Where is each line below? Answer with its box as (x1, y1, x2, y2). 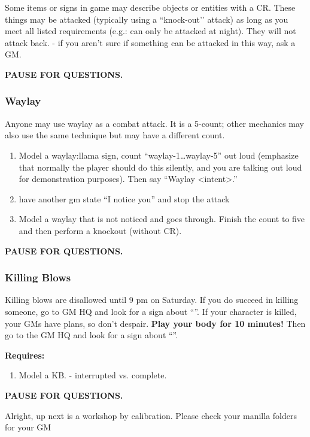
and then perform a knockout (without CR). (19, 224, 182, 236)
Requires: (5, 348, 45, 361)
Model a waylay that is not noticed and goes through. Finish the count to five (19, 213, 305, 225)
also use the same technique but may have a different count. (5, 129, 225, 141)
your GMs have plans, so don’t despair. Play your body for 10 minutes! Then (5, 317, 306, 329)
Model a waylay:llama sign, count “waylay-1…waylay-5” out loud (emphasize (19, 148, 299, 161)
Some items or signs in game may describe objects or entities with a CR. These (5, 1, 296, 13)
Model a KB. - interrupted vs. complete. (19, 369, 167, 381)
